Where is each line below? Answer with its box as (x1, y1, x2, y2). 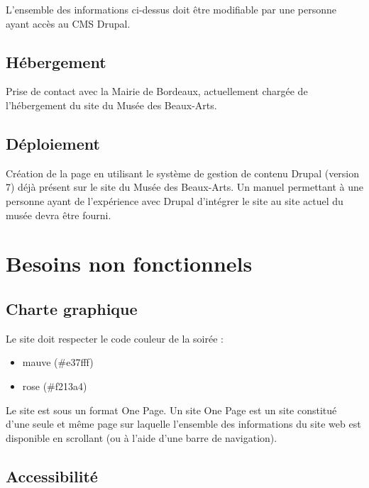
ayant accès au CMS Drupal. (6, 16, 131, 30)
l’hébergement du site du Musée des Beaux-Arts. (6, 97, 217, 112)
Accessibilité (6, 465, 98, 487)
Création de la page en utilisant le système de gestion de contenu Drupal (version (6, 165, 360, 180)
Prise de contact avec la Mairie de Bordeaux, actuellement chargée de (6, 84, 308, 99)
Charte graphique (6, 297, 138, 319)
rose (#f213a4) (22, 378, 87, 393)
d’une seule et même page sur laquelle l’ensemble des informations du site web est (6, 416, 361, 431)
